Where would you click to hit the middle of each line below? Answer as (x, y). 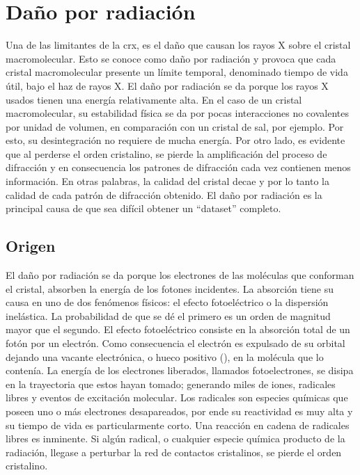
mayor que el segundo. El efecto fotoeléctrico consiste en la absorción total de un (178, 329)
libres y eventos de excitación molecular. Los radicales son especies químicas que (177, 397)
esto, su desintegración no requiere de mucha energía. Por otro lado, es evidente (175, 140)
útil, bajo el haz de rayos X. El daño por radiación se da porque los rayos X (167, 85)
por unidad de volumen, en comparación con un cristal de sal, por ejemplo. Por (175, 126)
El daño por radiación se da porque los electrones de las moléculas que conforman (180, 275)
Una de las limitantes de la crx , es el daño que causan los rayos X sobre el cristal (178, 45)
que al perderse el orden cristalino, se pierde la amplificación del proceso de (166, 153)
